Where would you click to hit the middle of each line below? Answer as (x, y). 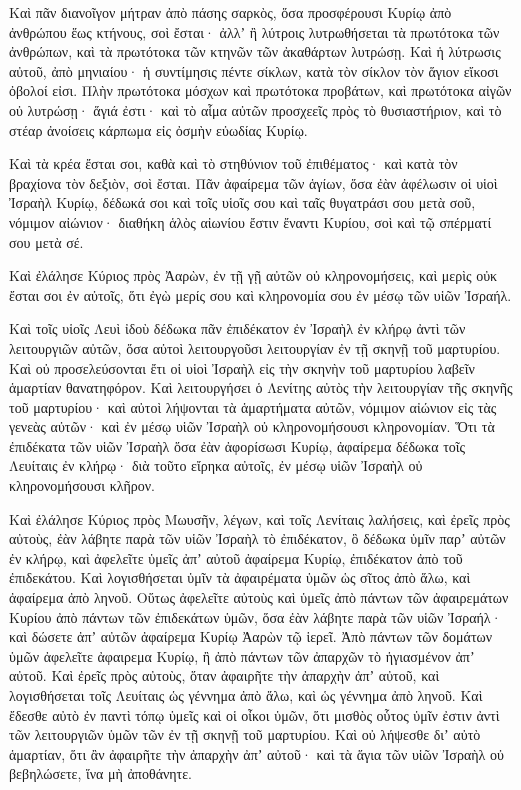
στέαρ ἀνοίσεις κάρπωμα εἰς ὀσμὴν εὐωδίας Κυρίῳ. (158, 129)
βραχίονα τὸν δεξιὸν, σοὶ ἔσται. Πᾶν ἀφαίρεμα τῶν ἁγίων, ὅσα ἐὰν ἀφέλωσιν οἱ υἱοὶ (253, 182)
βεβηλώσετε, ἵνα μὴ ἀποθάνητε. (101, 773)
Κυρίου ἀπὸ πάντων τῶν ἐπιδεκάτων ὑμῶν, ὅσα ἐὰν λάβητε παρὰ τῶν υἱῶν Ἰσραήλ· (255, 616)
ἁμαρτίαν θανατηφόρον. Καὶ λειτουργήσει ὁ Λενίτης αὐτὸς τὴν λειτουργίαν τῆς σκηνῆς (261, 387)
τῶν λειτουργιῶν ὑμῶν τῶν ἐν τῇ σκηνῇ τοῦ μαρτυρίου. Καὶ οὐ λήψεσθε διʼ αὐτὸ (245, 734)
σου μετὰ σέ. (46, 241)
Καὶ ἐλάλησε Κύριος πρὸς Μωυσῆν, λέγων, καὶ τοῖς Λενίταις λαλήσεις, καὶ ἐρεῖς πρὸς (259, 518)
